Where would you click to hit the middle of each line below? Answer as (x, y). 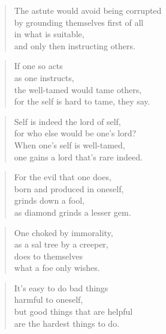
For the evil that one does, (63, 177)
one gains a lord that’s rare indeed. (78, 156)
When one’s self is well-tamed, (70, 144)
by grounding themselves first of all (79, 22)
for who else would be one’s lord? (75, 133)
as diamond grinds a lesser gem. (73, 212)
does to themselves (48, 256)
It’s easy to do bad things (61, 287)
